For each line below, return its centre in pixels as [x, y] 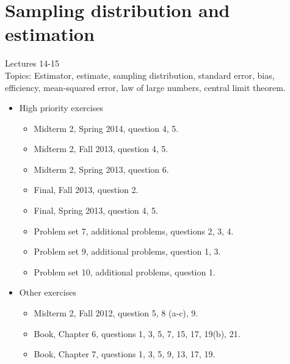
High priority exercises [61, 108]
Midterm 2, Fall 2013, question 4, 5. [101, 149]
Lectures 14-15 [32, 63]
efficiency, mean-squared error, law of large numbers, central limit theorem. [145, 87]
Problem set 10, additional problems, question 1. [125, 271]
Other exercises [48, 292]
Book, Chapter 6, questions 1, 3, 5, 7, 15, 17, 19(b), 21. [137, 333]
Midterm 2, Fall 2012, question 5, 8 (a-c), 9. [116, 313]
